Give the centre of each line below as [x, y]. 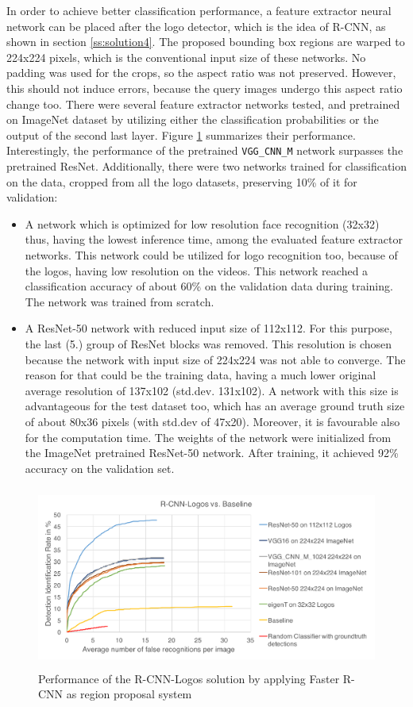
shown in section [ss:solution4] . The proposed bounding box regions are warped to [206, 42]
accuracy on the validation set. [100, 468]
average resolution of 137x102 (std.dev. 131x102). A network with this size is [212, 390]
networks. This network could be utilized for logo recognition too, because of [211, 254]
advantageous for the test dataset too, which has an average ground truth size [215, 406]
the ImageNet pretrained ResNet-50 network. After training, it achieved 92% [212, 453]
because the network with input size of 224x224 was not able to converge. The [215, 359]
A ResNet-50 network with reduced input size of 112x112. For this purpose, [208, 328]
